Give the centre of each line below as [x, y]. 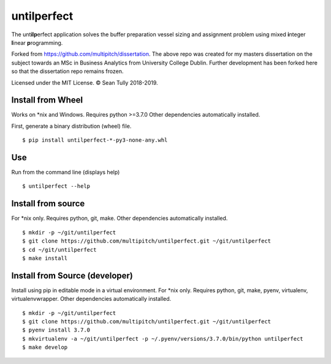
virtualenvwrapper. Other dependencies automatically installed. [91, 299]
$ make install [45, 258]
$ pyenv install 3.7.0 [56, 330]
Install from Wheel [47, 100]
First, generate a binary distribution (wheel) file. [71, 126]
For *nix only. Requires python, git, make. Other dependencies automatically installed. [120, 219]
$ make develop [45, 347]
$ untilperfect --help [56, 186]
